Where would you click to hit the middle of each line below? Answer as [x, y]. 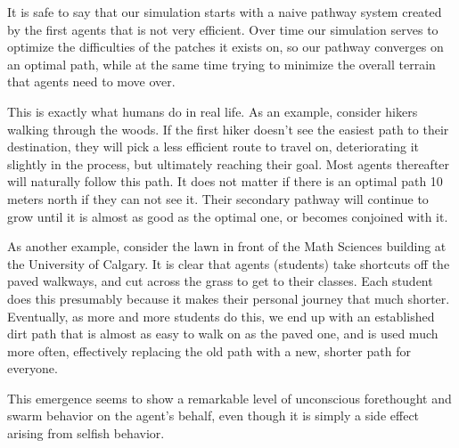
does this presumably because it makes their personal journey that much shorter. [229, 298]
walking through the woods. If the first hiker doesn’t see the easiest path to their [228, 129]
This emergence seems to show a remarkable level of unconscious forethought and [229, 398]
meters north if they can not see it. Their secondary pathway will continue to [218, 198]
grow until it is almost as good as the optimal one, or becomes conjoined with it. [228, 216]
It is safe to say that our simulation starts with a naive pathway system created [225, 12]
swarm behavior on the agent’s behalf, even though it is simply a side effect [213, 415]
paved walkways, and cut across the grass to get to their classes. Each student [220, 281]
